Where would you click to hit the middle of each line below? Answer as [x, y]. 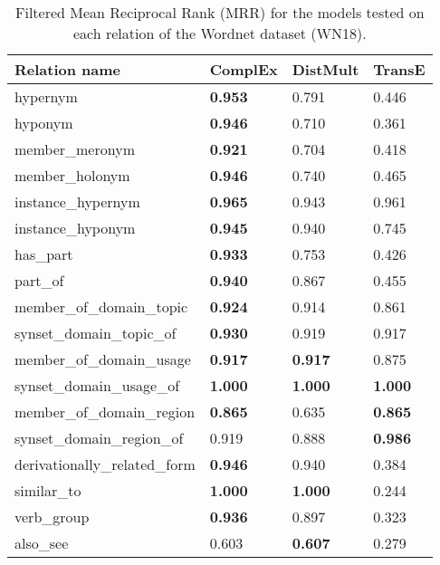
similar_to [48, 490]
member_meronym [75, 149]
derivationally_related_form [105, 464]
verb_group [52, 517]
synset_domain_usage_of [97, 385]
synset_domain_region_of [99, 438]
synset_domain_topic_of [96, 333]
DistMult [325, 69]
